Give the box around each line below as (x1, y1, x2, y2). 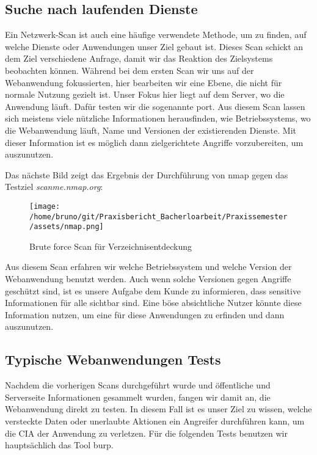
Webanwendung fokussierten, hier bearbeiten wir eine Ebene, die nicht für (5, 76, 282, 89)
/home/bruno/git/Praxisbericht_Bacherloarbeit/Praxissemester (29, 212, 288, 221)
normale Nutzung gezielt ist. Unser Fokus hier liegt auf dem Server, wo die (5, 88, 285, 101)
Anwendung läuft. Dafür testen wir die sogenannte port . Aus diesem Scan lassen (5, 100, 305, 112)
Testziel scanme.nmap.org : (5, 180, 103, 193)
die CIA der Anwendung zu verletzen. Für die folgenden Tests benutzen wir (5, 426, 288, 439)
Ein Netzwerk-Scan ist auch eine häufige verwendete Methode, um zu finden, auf (5, 28, 307, 41)
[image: (29, 202, 60, 211)
